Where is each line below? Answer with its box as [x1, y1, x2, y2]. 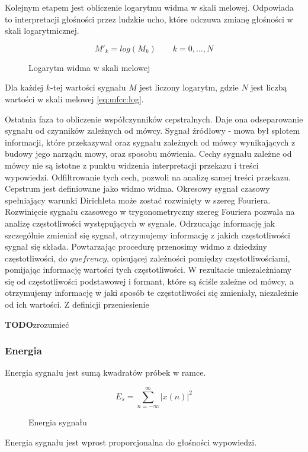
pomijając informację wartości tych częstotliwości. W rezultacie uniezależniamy [5, 263, 292, 276]
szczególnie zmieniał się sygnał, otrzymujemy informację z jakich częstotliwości [5, 228, 290, 241]
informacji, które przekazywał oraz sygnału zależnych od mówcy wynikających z [5, 135, 296, 148]
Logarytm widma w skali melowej [28, 61, 150, 73]
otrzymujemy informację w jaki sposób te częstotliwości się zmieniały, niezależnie [5, 286, 299, 299]
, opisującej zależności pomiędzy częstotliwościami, [107, 251, 290, 264]
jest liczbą [251, 81, 287, 93]
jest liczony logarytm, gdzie [139, 81, 239, 93]
